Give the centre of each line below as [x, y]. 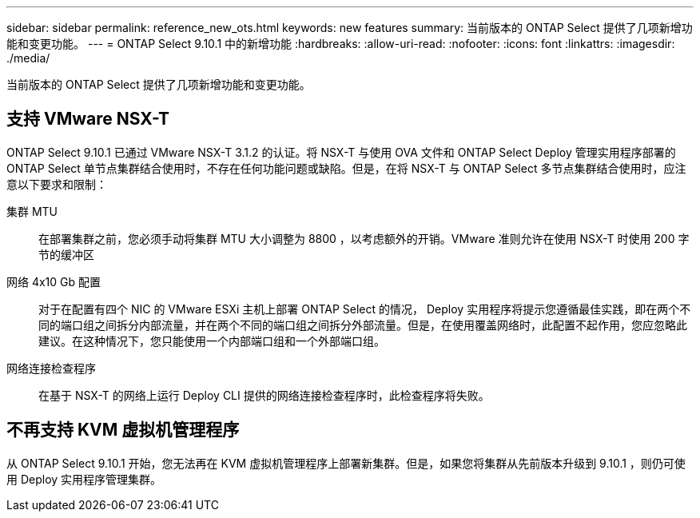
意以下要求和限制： [57, 184]
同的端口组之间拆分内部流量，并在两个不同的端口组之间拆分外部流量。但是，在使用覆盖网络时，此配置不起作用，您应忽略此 [363, 325]
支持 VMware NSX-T [88, 119]
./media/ [28, 58]
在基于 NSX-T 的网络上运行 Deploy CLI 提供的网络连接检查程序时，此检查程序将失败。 [264, 395]
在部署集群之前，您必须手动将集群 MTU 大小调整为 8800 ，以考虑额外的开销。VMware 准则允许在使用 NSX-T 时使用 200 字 [364, 238]
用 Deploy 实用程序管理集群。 [84, 479]
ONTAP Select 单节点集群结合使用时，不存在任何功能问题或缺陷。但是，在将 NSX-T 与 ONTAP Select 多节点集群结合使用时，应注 [346, 168]
